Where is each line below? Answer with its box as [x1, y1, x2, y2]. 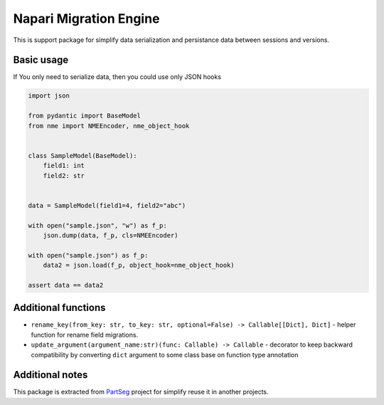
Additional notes [13, 369, 88, 381]
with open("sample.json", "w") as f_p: [28, 221, 167, 229]
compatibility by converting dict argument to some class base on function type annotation [31, 350, 299, 359]
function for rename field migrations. [31, 330, 139, 339]
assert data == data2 [28, 281, 104, 289]
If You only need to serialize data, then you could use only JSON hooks [13, 73, 222, 81]
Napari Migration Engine [13, 11, 160, 26]
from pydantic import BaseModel [28, 112, 142, 120]
